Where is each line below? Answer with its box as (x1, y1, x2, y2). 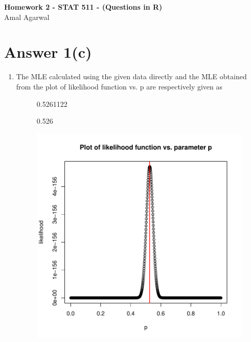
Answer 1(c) (4, 41, 92, 62)
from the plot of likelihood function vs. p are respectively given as (16, 81, 223, 92)
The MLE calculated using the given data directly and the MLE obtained (16, 71, 247, 82)
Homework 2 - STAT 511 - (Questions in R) (4, 2, 163, 12)
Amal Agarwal (4, 11, 50, 22)
